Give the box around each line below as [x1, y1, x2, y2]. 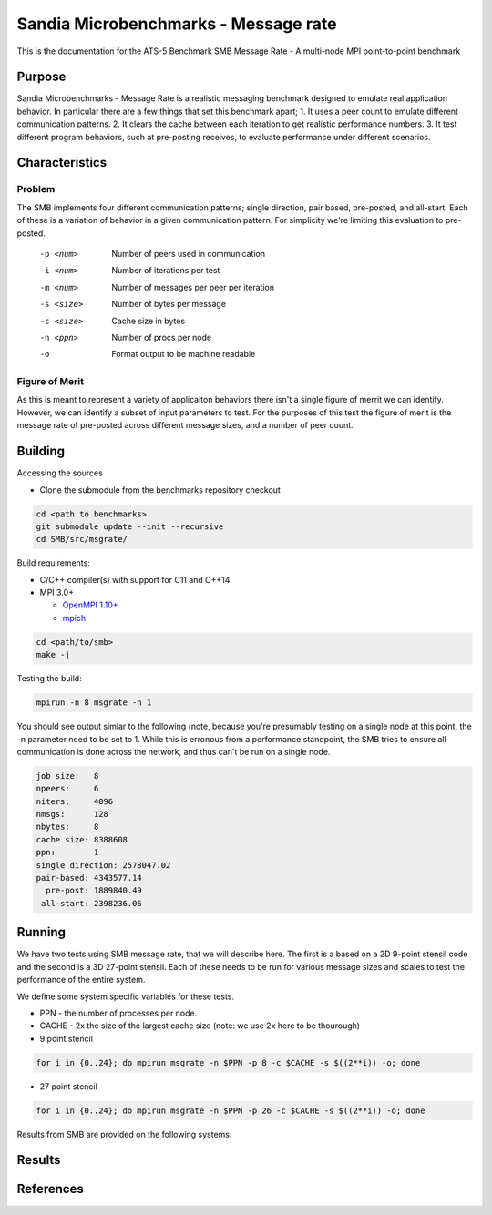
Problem [16, 183, 56, 196]
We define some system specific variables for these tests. [16, 991, 235, 1002]
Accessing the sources [16, 467, 104, 478]
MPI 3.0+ [39, 587, 75, 598]
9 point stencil [39, 1033, 93, 1044]
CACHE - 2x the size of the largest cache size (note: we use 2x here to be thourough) [39, 1020, 360, 1031]
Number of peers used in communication [111, 248, 266, 259]
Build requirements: [16, 557, 90, 568]
